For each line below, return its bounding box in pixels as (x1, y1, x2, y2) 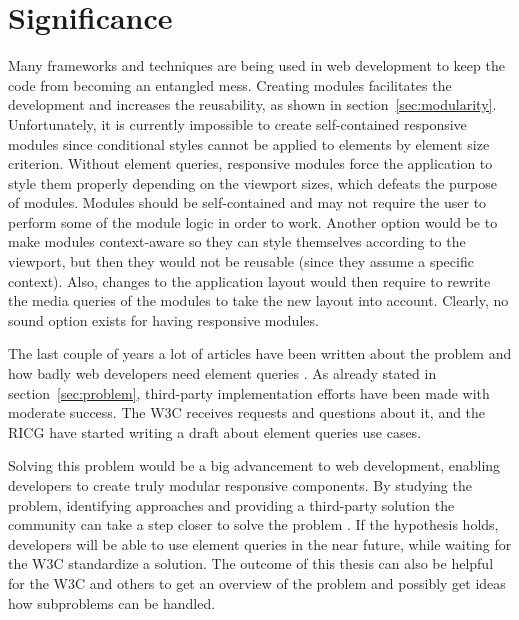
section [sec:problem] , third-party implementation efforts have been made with (8, 382, 490, 403)
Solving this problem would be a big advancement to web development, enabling (8, 455, 501, 476)
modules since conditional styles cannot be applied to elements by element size (8, 133, 490, 154)
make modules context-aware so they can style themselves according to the (8, 231, 466, 252)
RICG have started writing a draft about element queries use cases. (8, 421, 422, 442)
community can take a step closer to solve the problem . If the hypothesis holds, (8, 514, 499, 535)
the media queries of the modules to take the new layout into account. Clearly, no (8, 290, 509, 311)
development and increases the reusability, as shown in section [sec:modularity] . (8, 94, 497, 115)
